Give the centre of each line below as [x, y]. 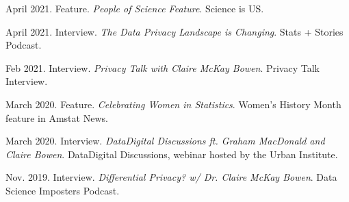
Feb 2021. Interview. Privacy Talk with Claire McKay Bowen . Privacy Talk [163, 67]
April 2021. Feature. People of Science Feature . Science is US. [135, 8]
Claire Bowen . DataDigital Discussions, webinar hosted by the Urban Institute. [172, 154]
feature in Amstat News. [57, 117]
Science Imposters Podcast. [63, 190]
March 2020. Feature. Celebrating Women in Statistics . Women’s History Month [173, 104]
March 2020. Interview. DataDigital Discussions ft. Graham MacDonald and [165, 141]
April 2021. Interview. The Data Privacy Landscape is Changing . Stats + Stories [174, 31]
